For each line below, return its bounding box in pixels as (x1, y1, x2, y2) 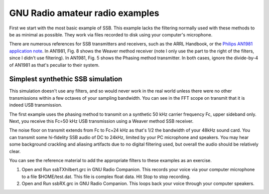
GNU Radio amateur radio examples (9, 7, 159, 18)
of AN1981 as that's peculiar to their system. (9, 62, 100, 68)
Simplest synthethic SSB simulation (9, 75, 123, 83)
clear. (9, 148, 21, 154)
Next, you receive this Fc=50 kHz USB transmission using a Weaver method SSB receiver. (9, 118, 194, 124)
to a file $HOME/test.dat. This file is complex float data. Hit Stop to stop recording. (21, 174, 191, 180)
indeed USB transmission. (9, 102, 62, 108)
